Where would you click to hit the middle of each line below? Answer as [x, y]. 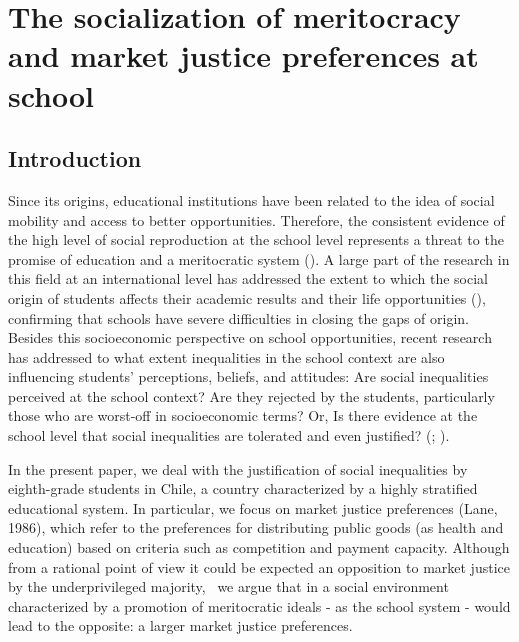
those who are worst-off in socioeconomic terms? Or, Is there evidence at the [243, 415]
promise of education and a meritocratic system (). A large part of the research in [259, 258]
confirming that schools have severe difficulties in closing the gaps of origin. [239, 317]
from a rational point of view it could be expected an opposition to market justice [259, 566]
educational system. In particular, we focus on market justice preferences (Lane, [253, 507]
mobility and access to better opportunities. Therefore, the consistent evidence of [256, 219]
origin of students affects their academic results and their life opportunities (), [247, 297]
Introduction [75, 158]
